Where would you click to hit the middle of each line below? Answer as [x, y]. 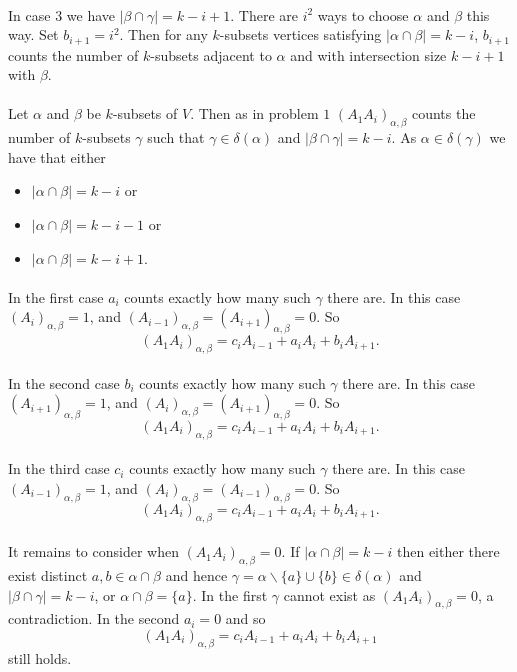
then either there [448, 551]
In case [29, 14]
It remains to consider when [93, 551]
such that [176, 137]
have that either [57, 156]
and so [245, 618]
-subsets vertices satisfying [300, 34]
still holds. [40, 657]
